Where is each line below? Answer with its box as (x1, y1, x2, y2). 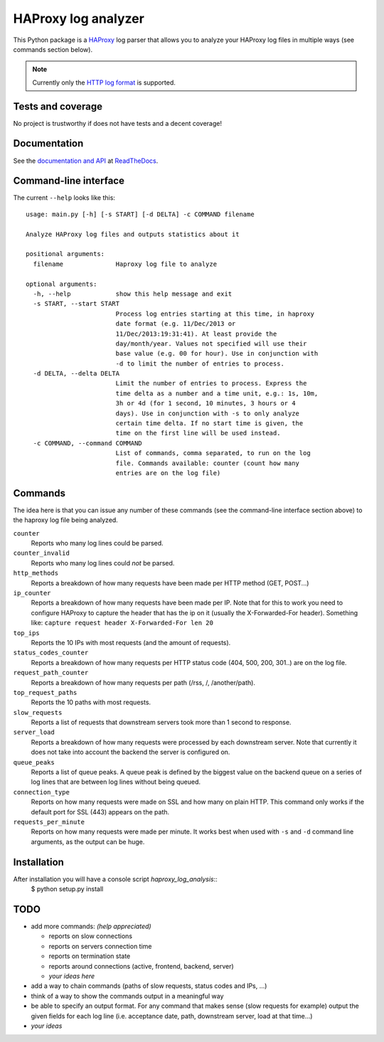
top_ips (13, 629, 41, 637)
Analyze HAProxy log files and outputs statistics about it (26, 230, 240, 238)
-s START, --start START (33, 299, 120, 308)
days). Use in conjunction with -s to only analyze (115, 409, 300, 418)
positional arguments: (26, 250, 105, 258)
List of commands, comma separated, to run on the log (115, 449, 311, 457)
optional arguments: (26, 280, 97, 288)
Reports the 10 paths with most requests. (31, 698, 151, 707)
